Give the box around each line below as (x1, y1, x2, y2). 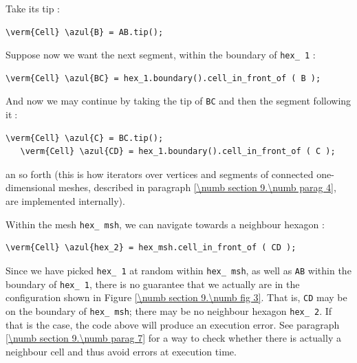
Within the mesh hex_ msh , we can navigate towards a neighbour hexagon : (6, 217, 325, 231)
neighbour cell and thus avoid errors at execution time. (6, 344, 237, 358)
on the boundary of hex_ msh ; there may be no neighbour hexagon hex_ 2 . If (6, 303, 332, 318)
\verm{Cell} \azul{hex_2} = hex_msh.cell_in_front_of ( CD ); (6, 243, 296, 253)
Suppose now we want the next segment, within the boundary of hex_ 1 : (6, 47, 316, 62)
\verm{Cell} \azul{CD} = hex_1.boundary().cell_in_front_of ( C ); (20, 146, 336, 157)
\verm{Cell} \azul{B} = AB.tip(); (6, 27, 164, 37)
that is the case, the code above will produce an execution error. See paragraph (6, 317, 340, 331)
